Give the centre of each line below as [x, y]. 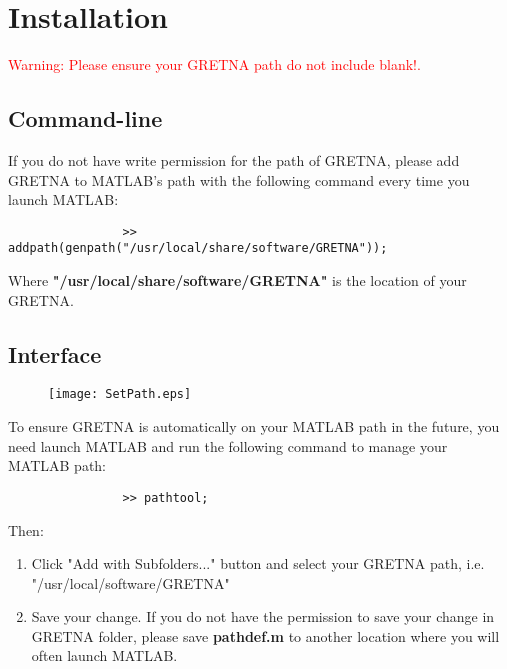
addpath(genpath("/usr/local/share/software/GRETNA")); [198, 248]
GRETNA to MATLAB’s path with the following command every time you [239, 179]
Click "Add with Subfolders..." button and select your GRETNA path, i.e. [258, 563]
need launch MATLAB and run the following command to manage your [228, 445]
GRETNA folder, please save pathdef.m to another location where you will [265, 635]
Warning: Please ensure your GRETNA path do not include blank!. [214, 64]
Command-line [85, 118]
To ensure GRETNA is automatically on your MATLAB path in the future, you [254, 426]
